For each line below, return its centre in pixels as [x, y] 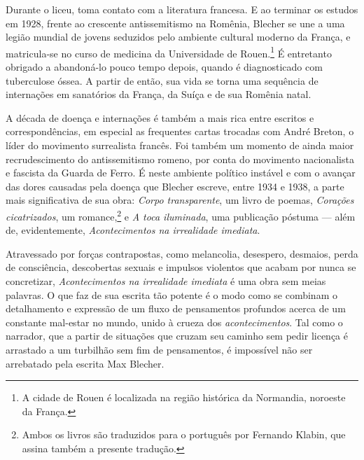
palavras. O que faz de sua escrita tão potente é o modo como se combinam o [171, 294]
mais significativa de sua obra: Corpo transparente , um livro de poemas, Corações [180, 200]
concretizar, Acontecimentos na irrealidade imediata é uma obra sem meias [166, 281]
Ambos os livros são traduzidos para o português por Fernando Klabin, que [184, 434]
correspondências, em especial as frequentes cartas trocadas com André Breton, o [180, 131]
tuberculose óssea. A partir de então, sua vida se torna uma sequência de [162, 80]
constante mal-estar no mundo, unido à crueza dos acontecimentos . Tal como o [174, 322]
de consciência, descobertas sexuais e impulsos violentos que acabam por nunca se [181, 267]
